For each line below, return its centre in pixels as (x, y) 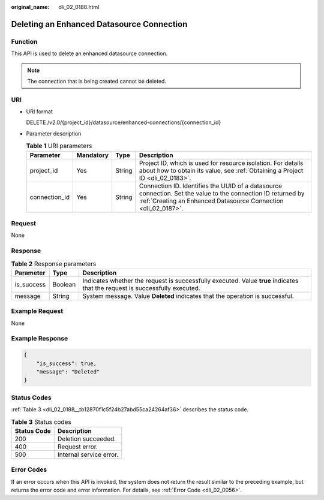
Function (24, 41)
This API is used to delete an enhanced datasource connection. (89, 53)
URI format (40, 112)
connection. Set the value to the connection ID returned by (222, 193)
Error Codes (29, 469)
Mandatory (92, 155)
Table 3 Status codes (41, 421)
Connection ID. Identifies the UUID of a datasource (210, 186)
